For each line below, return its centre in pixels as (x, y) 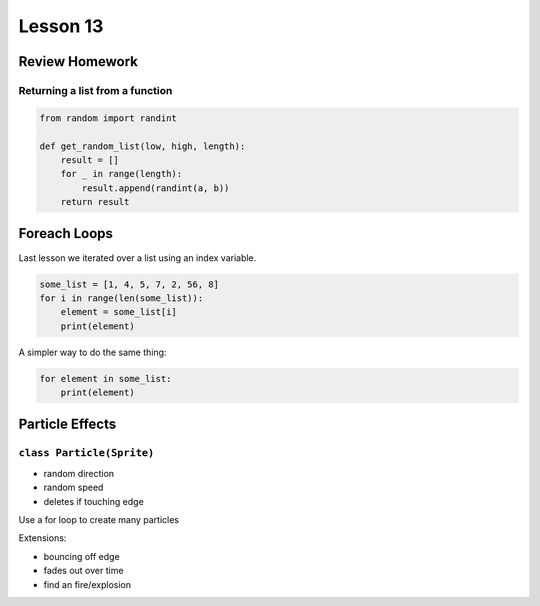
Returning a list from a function (95, 90)
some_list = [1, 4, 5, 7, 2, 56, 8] (129, 284)
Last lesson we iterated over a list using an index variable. (137, 257)
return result (95, 202)
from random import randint (108, 118)
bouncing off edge (81, 556)
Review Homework (78, 61)
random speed (73, 487)
